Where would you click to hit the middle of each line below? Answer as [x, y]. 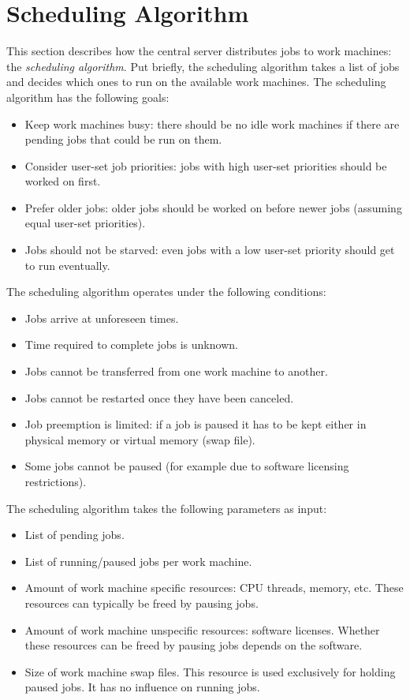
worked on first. [63, 181]
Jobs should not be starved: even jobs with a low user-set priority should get [210, 250]
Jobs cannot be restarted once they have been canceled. [159, 397]
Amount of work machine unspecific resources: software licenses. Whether [202, 629]
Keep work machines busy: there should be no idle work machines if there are [212, 124]
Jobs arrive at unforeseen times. [102, 318]
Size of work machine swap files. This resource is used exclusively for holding [210, 671]
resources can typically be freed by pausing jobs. [142, 603]
